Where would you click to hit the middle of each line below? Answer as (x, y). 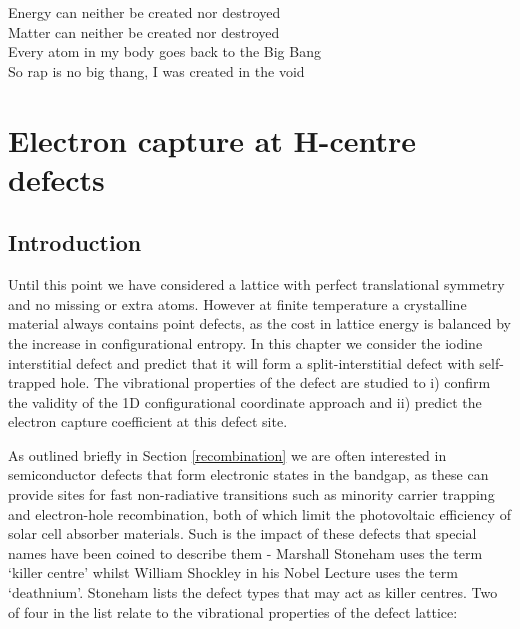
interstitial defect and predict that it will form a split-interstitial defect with (241, 362)
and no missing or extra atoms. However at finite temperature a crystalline (237, 303)
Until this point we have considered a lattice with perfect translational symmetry (256, 284)
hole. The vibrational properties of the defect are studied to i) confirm (275, 382)
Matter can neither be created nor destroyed (144, 31)
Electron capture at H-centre (212, 139)
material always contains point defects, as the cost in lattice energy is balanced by (259, 323)
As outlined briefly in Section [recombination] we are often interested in (227, 454)
